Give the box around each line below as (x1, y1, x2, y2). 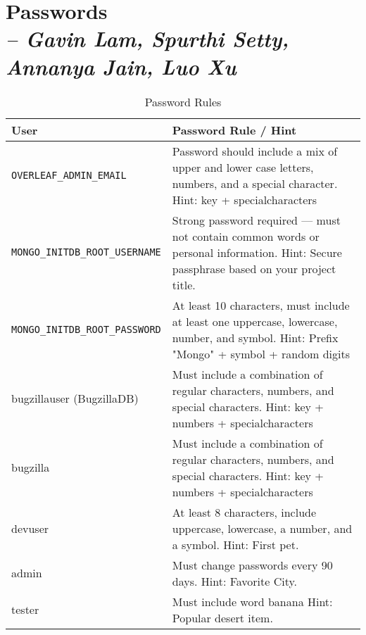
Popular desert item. (172, 609, 273, 626)
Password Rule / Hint (172, 121, 297, 138)
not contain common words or (172, 227, 320, 244)
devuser (11, 520, 49, 536)
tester (11, 601, 39, 617)
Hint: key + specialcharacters (172, 191, 317, 208)
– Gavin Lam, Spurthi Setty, (6, 24, 289, 54)
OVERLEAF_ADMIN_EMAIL (11, 169, 127, 181)
